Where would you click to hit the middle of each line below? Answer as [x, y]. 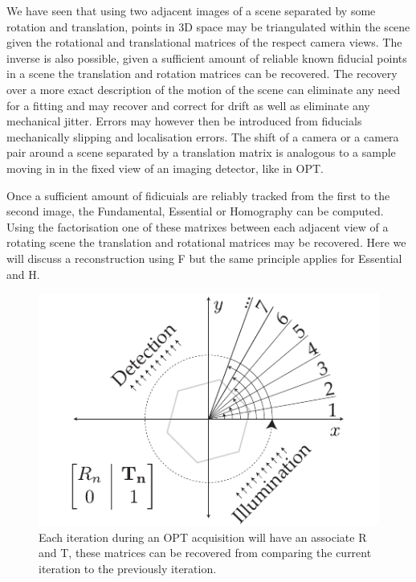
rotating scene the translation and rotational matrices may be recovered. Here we [206, 242]
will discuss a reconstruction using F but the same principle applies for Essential [204, 258]
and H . [23, 274]
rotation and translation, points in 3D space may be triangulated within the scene [208, 26]
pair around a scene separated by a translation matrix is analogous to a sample [201, 152]
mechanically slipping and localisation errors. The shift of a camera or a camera [203, 136]
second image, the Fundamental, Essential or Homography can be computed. [195, 211]
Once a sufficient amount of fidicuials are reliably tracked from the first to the [198, 195]
